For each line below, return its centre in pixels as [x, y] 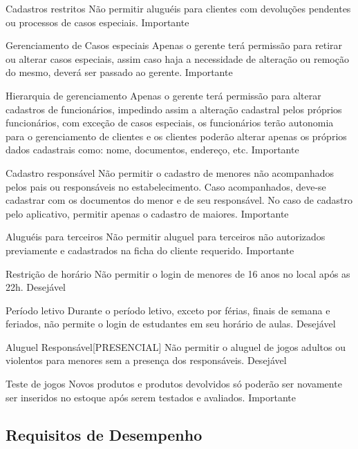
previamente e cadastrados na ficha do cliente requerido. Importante [150, 250]
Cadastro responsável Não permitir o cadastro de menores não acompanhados [170, 172]
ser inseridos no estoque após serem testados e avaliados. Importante [151, 397]
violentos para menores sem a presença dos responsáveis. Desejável [146, 360]
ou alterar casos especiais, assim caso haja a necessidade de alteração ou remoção [177, 58]
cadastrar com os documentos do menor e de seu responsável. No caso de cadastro [179, 200]
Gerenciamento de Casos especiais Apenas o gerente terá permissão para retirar [174, 45]
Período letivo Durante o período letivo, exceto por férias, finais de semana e [168, 310]
